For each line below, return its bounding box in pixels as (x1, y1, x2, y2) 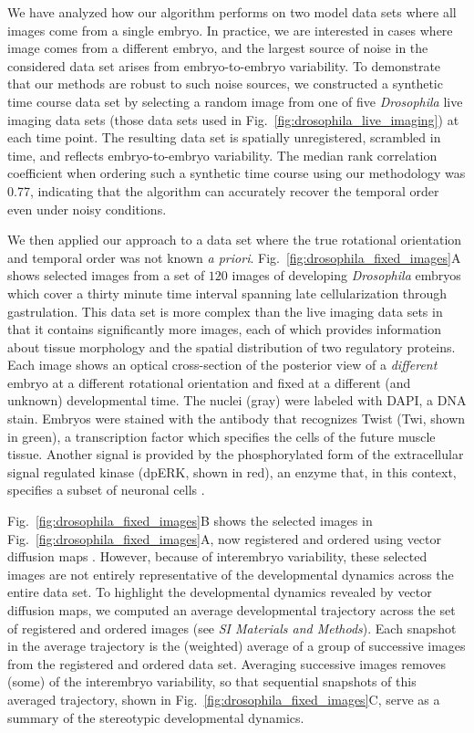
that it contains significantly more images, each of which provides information (7, 319, 442, 339)
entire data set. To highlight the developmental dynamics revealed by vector (7, 582, 432, 602)
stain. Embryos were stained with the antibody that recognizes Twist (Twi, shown (7, 409, 466, 428)
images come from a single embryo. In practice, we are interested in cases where (7, 20, 453, 39)
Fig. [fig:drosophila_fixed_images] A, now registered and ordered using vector (7, 529, 442, 548)
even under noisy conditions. (7, 199, 167, 218)
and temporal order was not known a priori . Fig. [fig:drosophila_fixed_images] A (7, 247, 461, 267)
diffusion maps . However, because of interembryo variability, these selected (7, 547, 428, 566)
